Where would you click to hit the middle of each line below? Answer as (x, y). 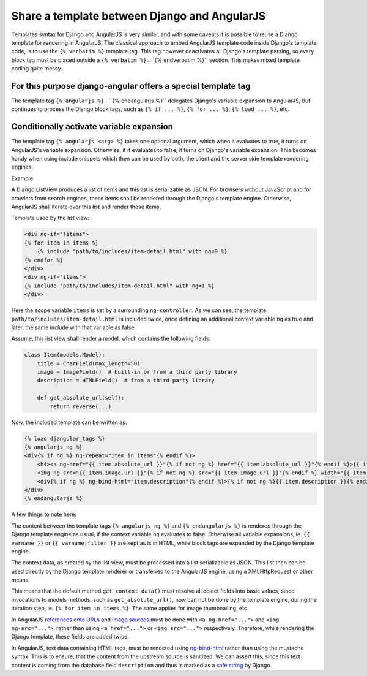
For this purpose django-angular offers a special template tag (131, 86)
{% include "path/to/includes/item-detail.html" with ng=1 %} (119, 286)
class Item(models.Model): (65, 355)
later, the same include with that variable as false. (74, 327)
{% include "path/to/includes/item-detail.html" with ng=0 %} (132, 252)
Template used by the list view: (50, 218)
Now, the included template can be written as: (69, 422)
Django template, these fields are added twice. (70, 637)
